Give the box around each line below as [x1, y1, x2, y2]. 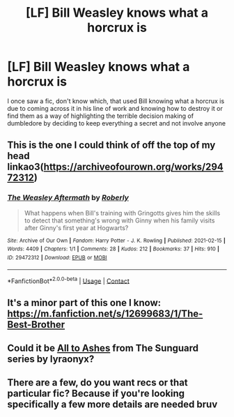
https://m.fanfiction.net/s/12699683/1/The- [7, 308, 203, 319]
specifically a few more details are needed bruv [7, 399, 218, 411]
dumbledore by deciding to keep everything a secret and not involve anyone [7, 119, 226, 127]
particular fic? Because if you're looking [7, 388, 185, 400]
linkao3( [7, 161, 44, 173]
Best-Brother [7, 319, 65, 331]
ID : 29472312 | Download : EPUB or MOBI [7, 254, 107, 261]
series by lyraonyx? [7, 354, 95, 365]
